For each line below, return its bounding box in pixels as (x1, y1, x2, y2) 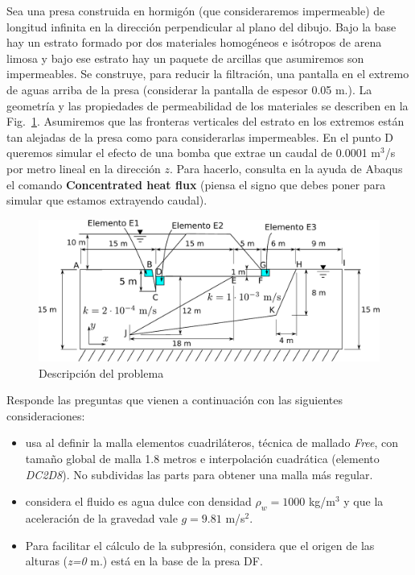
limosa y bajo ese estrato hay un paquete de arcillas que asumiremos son (6, 49, 364, 66)
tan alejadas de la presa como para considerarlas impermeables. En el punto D (6, 128, 393, 145)
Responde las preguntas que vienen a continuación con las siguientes (6, 391, 343, 408)
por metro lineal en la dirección (6, 159, 161, 176)
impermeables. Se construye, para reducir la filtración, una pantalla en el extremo (6, 65, 409, 82)
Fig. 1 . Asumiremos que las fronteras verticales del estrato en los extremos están (6, 113, 405, 130)
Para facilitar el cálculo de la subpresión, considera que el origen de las (25, 536, 375, 553)
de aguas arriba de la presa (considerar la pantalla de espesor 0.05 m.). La (6, 81, 372, 97)
